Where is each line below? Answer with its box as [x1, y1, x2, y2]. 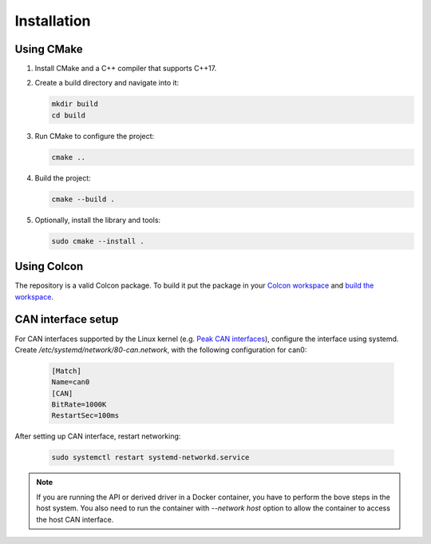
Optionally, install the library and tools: [34, 215, 161, 224]
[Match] [51, 366, 81, 375]
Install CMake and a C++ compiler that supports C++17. [34, 64, 217, 73]
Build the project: [34, 173, 91, 183]
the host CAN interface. [36, 514, 114, 524]
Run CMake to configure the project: [34, 131, 155, 141]
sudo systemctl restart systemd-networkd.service [51, 453, 250, 463]
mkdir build [51, 100, 99, 109]
